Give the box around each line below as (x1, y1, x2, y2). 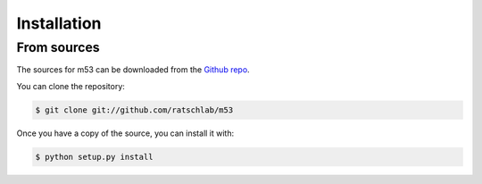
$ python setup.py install (35, 152, 154, 162)
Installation (16, 13, 102, 33)
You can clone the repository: (16, 80, 125, 91)
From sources (16, 39, 100, 55)
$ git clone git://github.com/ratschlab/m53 (35, 105, 234, 115)
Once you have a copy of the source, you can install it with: (16, 128, 235, 138)
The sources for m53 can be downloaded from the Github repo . (16, 64, 250, 75)
